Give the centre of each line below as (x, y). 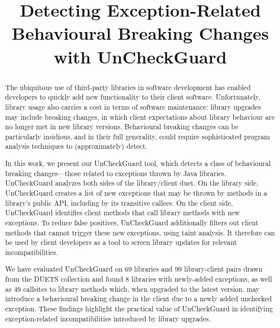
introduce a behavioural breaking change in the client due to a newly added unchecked (139, 299)
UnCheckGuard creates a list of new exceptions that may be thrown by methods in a (136, 193)
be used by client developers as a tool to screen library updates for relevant (121, 242)
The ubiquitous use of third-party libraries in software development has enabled (128, 87)
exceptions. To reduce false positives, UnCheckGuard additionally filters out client (132, 222)
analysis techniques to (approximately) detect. (76, 146)
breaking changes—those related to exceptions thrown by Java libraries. (115, 173)
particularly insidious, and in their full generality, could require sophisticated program (137, 136)
